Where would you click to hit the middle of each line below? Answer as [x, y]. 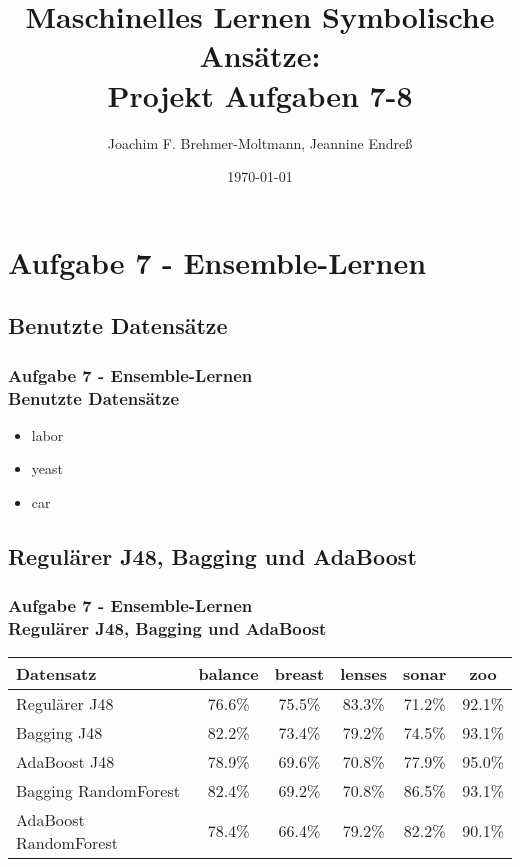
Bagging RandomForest [98, 790]
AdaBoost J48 [65, 761]
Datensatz [56, 673]
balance [228, 673]
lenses [363, 673]
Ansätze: [260, 55]
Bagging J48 [59, 732]
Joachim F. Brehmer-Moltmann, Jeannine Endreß [260, 142]
